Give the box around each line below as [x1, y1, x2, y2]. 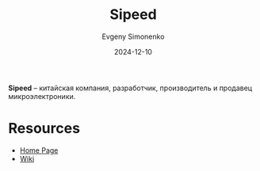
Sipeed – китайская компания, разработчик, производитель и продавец [8, 83, 252, 93]
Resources [8, 120, 81, 138]
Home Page [19, 145, 59, 155]
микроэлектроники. [8, 91, 76, 101]
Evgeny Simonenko [101, 32, 165, 41]
